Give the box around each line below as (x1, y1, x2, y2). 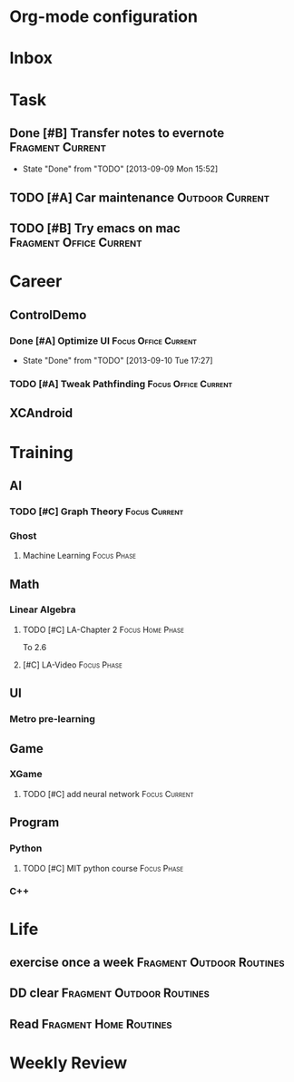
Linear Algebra (9, 603, 76, 616)
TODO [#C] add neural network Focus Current (22, 788, 194, 799)
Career (9, 271, 63, 292)
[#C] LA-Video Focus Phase (22, 659, 122, 670)
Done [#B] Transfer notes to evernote (9, 125, 225, 141)
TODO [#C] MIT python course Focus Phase (22, 863, 184, 873)
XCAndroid (9, 405, 73, 421)
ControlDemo (9, 307, 87, 323)
